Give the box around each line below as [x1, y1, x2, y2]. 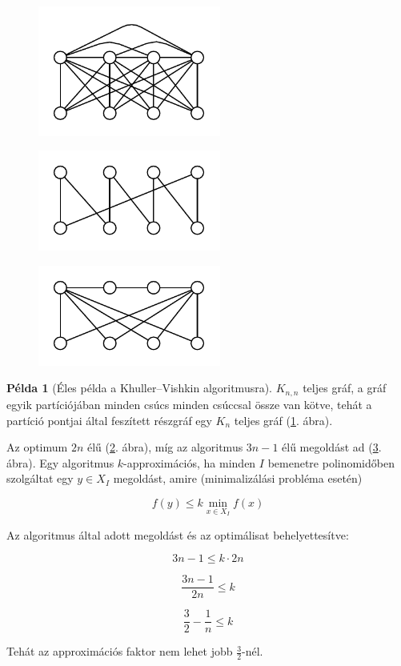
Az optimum [6, 439, 68, 455]
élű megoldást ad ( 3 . [282, 439, 382, 455]
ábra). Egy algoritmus [6, 454, 114, 471]
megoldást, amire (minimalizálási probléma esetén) [113, 470, 363, 487]
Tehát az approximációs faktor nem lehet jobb [6, 643, 233, 660]
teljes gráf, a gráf [303, 379, 387, 396]
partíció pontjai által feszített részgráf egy [6, 411, 212, 428]
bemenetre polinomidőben [267, 454, 395, 471]
